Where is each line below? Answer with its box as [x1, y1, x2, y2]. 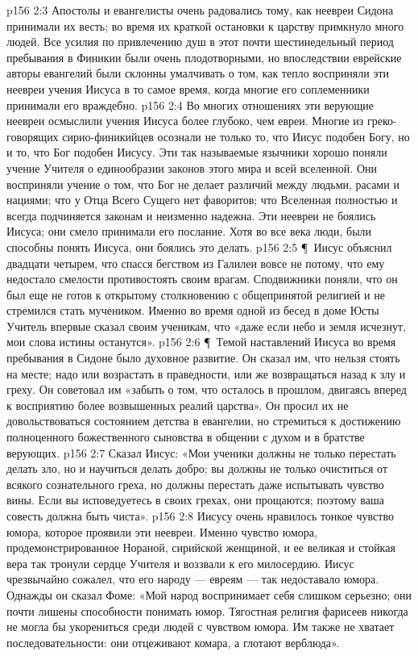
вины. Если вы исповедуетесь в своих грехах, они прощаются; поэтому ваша [6, 491, 384, 508]
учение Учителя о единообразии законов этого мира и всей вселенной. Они [6, 159, 378, 176]
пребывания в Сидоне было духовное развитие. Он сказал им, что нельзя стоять [6, 349, 400, 366]
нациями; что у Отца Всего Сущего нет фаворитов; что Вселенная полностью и [6, 191, 398, 208]
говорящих [6, 127, 59, 144]
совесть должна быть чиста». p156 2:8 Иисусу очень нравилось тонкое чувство [6, 508, 394, 524]
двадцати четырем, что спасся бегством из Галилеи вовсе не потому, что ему [6, 254, 385, 271]
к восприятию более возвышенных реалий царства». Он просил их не [6, 396, 349, 413]
